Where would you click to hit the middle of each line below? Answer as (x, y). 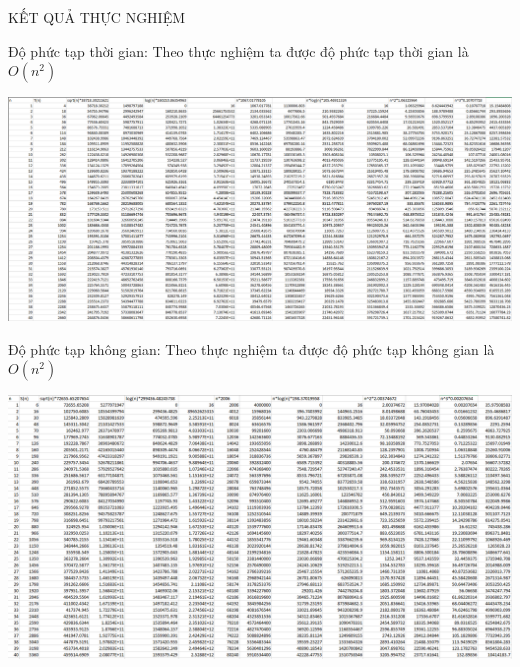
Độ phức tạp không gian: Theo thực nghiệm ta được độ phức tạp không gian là (251, 348)
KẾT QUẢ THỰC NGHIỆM (97, 17)
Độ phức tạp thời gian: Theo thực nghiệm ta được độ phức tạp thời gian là (238, 50)
